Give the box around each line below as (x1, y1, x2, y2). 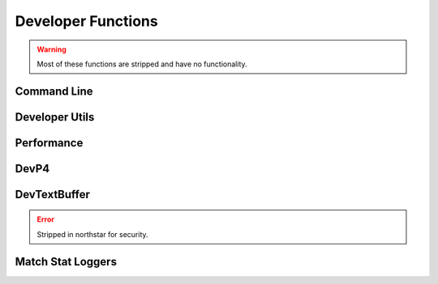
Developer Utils (15, 110, 95, 124)
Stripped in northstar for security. (36, 229, 149, 239)
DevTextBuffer (15, 187, 91, 201)
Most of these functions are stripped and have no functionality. (36, 59, 247, 69)
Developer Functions (15, 12, 158, 30)
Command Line (15, 84, 93, 98)
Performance (15, 136, 84, 150)
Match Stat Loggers (15, 255, 118, 269)
